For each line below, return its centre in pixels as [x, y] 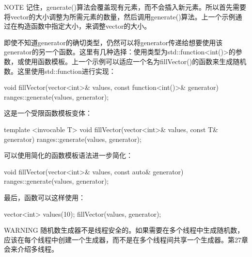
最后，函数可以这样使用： [45, 197]
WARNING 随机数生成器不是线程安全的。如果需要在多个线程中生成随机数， [124, 230]
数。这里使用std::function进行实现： [60, 71]
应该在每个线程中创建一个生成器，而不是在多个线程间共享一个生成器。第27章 [126, 239]
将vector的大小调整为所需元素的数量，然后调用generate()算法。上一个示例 [120, 16]
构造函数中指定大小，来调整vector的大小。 [84, 26]
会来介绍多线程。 [31, 249]
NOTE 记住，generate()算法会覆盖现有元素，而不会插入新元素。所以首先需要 [125, 7]
